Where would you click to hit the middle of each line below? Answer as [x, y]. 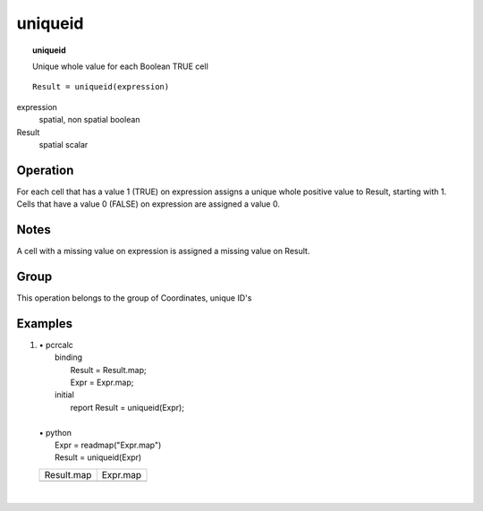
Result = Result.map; [108, 370]
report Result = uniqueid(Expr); [127, 407]
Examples [45, 324]
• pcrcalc [56, 345]
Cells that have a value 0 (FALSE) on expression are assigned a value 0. [148, 204]
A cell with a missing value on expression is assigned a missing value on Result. [163, 251]
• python [55, 432]
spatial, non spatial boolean [89, 120]
